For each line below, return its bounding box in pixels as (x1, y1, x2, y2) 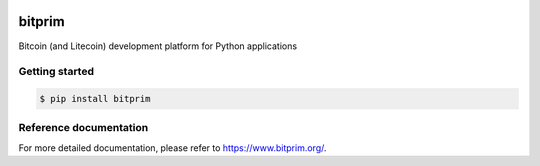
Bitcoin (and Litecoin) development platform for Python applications (18, 40, 298, 52)
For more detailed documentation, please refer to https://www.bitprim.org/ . (18, 141, 327, 154)
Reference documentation (18, 121, 149, 135)
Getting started (18, 65, 95, 79)
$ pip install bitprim (39, 93, 151, 105)
